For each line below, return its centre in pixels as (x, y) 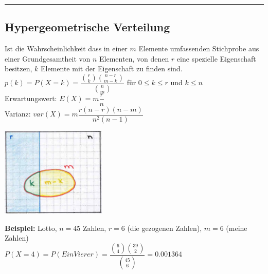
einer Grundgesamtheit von (48, 58)
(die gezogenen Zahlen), (165, 228)
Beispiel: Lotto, (31, 228)
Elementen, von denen (134, 58)
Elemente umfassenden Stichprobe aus (199, 48)
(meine (237, 228)
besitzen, (19, 68)
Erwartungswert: (31, 98)
